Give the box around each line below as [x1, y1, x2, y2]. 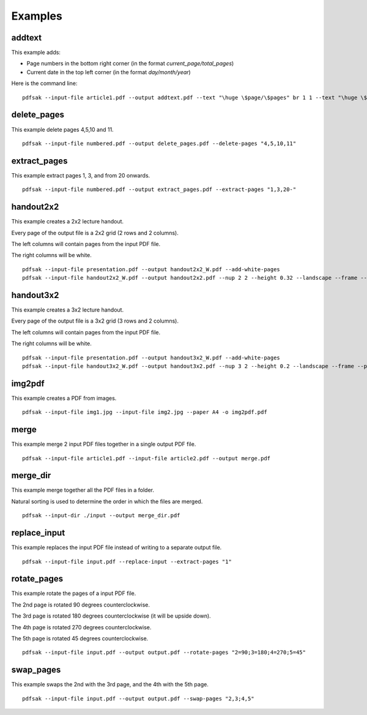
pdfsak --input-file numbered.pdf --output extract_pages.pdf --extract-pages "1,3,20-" [22, 186, 297, 193]
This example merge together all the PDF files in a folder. [11, 487, 155, 494]
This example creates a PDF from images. [11, 394, 117, 402]
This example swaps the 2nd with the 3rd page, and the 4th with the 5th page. [11, 681, 209, 688]
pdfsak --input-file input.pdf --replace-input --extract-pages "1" [22, 558, 232, 565]
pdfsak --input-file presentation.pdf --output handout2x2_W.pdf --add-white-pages [22, 266, 281, 272]
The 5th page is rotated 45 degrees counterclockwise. [11, 634, 149, 642]
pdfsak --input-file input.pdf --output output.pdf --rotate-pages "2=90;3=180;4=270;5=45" [22, 649, 306, 656]
